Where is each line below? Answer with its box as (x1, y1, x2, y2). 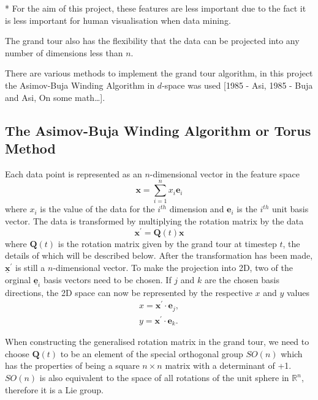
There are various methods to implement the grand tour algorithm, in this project (5, 67, 313, 80)
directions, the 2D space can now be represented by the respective (5, 286, 252, 298)
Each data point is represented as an (5, 167, 142, 180)
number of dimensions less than (5, 46, 123, 59)
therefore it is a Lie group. (5, 383, 104, 396)
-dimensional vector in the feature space (150, 167, 300, 180)
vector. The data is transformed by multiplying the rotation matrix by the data (5, 215, 304, 228)
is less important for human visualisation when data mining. (5, 13, 231, 26)
